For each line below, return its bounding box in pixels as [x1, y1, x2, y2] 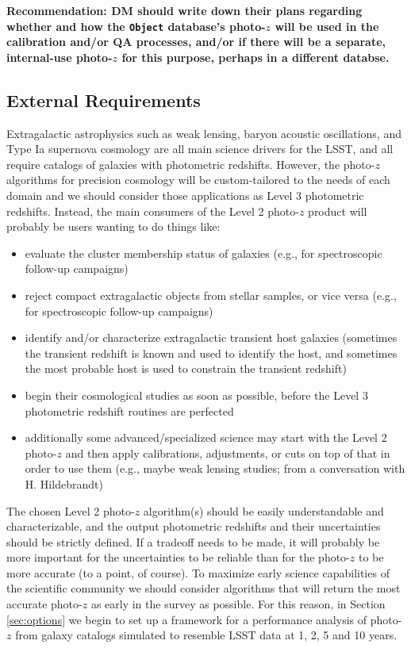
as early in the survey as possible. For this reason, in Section [90, 596, 386, 612]
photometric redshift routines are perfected [25, 402, 234, 419]
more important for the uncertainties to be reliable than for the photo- [6, 549, 350, 566]
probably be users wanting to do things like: [6, 218, 221, 235]
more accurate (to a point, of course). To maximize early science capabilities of [6, 564, 390, 581]
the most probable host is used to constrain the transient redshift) [25, 360, 347, 377]
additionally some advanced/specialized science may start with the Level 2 [25, 429, 387, 446]
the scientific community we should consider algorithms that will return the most [6, 580, 401, 596]
